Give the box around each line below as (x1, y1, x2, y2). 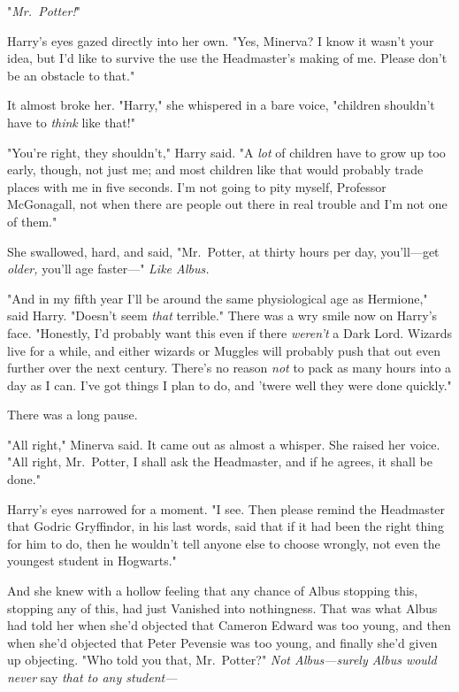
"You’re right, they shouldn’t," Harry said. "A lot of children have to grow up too (7, 142, 446, 161)
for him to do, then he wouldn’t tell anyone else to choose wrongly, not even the (7, 534, 440, 552)
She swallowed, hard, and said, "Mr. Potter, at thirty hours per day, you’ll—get (7, 242, 440, 260)
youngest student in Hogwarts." (7, 551, 177, 570)
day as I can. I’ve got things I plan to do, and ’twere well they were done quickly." (7, 375, 452, 394)
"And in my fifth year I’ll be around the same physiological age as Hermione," (7, 288, 428, 307)
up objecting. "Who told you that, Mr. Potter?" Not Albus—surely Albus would (7, 650, 437, 669)
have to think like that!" (7, 112, 135, 131)
